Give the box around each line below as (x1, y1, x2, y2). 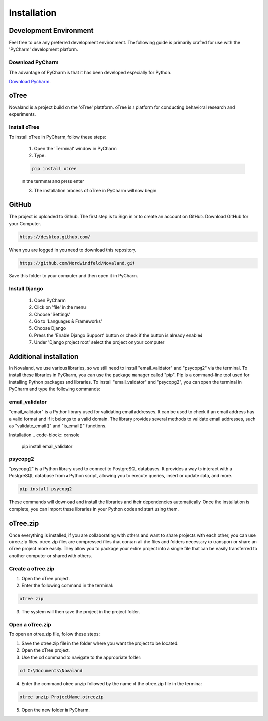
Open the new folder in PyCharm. (21, 707, 90, 713)
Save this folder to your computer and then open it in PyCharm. (9, 272, 138, 278)
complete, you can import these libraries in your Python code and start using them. (9, 506, 179, 512)
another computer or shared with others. (9, 552, 92, 559)
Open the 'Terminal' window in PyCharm (34, 145, 117, 151)
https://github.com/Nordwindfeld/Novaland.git (19, 260, 135, 266)
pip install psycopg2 (19, 486, 72, 492)
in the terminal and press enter (21, 179, 84, 184)
